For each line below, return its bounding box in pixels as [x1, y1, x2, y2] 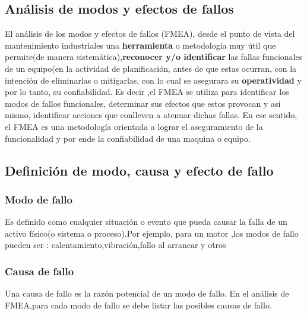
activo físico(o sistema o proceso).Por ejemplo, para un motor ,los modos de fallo [5, 227, 299, 239]
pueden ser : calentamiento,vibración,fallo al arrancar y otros [5, 238, 226, 251]
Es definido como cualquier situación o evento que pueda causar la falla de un [5, 215, 287, 228]
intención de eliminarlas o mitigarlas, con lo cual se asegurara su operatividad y [5, 74, 302, 86]
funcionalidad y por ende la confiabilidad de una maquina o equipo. [5, 132, 251, 144]
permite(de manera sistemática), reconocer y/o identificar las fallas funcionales [5, 50, 303, 63]
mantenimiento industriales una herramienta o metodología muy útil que [5, 39, 276, 51]
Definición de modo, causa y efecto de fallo [5, 161, 274, 179]
